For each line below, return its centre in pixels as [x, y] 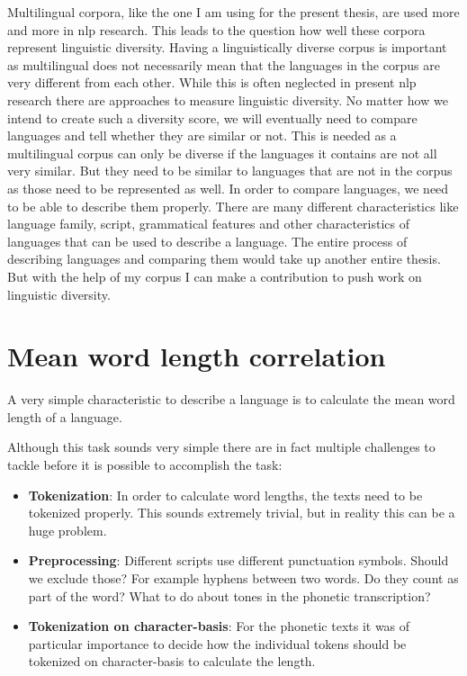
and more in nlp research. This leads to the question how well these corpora [216, 29]
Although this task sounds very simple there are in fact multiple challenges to [221, 447]
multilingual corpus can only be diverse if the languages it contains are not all [222, 153]
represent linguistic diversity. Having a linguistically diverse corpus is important [227, 47]
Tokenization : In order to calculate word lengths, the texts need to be [225, 495]
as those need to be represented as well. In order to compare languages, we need [228, 188]
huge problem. [67, 530]
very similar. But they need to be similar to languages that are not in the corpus [230, 171]
